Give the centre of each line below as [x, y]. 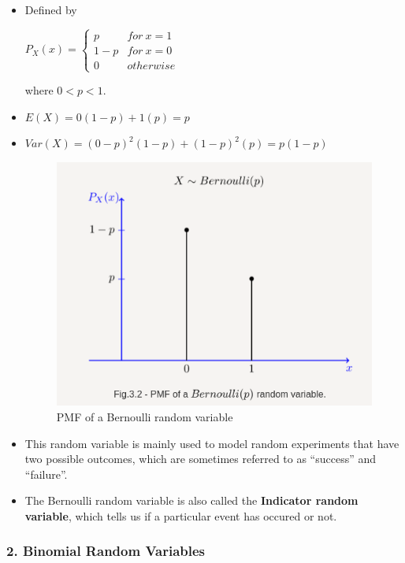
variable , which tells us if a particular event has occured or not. [181, 515]
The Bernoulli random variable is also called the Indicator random [191, 500]
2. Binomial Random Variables [106, 551]
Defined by [51, 9]
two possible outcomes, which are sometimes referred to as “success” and [201, 459]
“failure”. [46, 474]
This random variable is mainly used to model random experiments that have [212, 443]
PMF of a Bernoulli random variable [145, 416]
